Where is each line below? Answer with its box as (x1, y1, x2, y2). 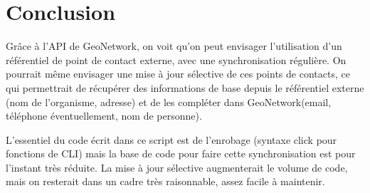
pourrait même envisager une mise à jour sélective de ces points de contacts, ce (6, 66, 350, 81)
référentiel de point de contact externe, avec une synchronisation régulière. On (6, 52, 347, 67)
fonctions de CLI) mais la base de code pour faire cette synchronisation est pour (6, 146, 356, 161)
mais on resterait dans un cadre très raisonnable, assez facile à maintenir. (6, 174, 325, 189)
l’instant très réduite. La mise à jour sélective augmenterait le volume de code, (6, 160, 348, 174)
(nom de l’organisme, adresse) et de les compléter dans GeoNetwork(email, (6, 94, 332, 109)
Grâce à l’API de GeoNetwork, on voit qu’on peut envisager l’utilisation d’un (6, 38, 342, 53)
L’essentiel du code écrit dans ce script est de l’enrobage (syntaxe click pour (6, 132, 337, 147)
